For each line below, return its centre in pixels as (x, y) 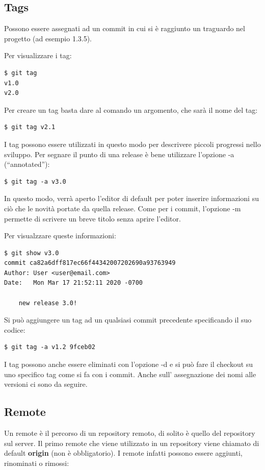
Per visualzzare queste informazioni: (60, 236)
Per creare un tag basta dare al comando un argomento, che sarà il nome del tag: (131, 109)
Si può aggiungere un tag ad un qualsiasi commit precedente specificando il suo (128, 320)
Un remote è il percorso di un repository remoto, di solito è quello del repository (130, 433)
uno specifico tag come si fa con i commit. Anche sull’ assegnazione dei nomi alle (130, 374)
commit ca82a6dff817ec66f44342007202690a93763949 (90, 263)
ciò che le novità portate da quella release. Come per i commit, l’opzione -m (123, 208)
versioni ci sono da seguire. (46, 384)
